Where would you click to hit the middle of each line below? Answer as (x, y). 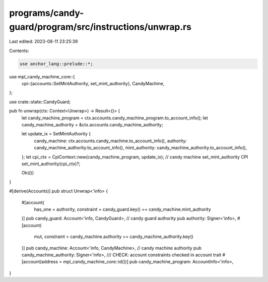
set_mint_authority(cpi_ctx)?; (51, 164)
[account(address (40, 262)
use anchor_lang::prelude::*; (56, 64)
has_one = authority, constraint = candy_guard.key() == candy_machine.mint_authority (123, 209)
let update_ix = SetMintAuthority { (56, 134)
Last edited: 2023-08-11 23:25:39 (43, 42)
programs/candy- (46, 13)
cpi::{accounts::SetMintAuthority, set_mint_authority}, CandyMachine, (93, 84)
